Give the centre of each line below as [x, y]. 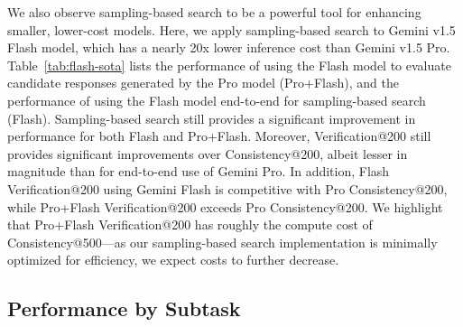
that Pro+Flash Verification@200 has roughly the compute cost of [190, 224]
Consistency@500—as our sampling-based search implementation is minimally [222, 242]
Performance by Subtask [124, 308]
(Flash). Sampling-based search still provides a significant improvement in [212, 118]
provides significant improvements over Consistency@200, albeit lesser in [208, 153]
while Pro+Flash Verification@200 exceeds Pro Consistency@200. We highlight [225, 206]
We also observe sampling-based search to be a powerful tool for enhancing [214, 12]
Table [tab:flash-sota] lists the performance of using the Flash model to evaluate [229, 65]
